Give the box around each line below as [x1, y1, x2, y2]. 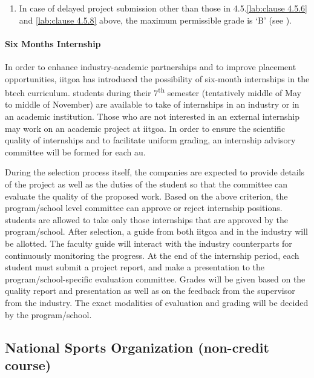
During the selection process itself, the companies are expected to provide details [5, 166, 305, 178]
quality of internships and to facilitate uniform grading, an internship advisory [5, 134, 296, 146]
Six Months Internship [5, 37, 101, 50]
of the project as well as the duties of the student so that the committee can [5, 177, 288, 190]
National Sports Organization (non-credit [5, 337, 269, 356]
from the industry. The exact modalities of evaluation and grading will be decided [5, 296, 309, 308]
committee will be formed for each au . [5, 145, 146, 158]
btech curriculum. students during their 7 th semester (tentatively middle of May [5, 85, 301, 99]
